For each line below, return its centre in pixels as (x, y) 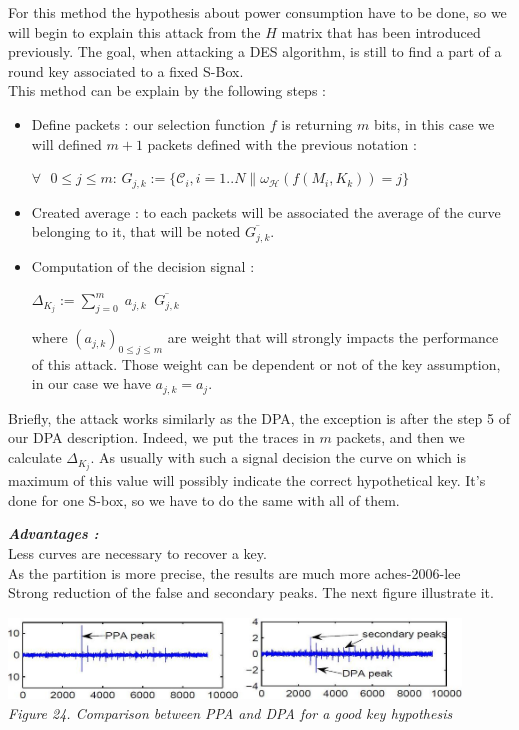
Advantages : (53, 533)
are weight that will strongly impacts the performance (333, 337)
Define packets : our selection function (148, 123)
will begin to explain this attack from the (134, 31)
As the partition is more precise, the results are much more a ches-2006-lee (234, 572)
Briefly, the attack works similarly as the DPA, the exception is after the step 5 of (259, 417)
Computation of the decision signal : (143, 265)
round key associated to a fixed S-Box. (126, 70)
